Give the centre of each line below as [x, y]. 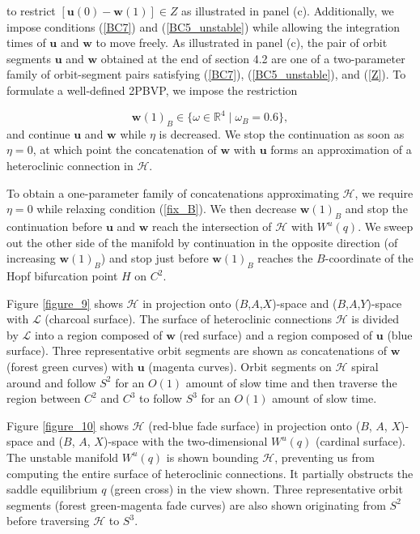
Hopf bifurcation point [62, 276]
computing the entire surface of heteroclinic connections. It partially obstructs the [210, 473]
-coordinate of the [369, 258]
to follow [161, 398]
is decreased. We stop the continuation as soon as [282, 133]
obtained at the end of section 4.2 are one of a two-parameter [253, 58]
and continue [38, 133]
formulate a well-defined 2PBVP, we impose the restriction [152, 90]
